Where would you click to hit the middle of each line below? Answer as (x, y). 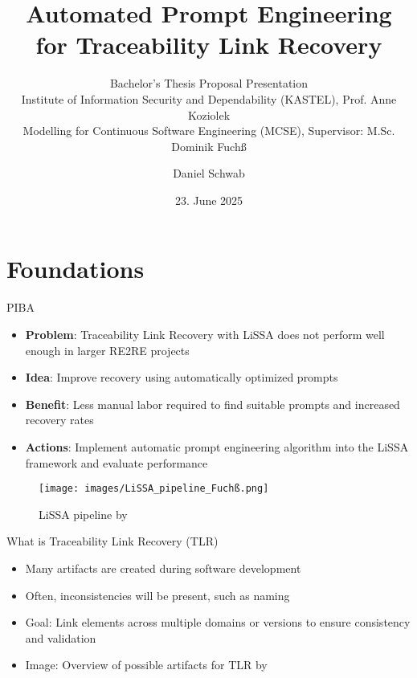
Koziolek (209, 114)
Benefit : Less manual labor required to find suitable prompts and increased (213, 404)
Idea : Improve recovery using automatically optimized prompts (182, 377)
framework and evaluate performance (117, 462)
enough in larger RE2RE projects (107, 350)
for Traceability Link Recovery (209, 45)
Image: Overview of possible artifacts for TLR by (146, 665)
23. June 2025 (209, 200)
